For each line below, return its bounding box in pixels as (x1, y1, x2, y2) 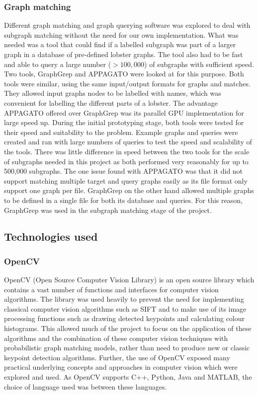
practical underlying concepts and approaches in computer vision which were (4, 362, 238, 372)
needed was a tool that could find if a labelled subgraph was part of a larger (4, 39, 236, 50)
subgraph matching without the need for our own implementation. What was (4, 29, 239, 40)
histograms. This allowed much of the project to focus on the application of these (4, 323, 252, 333)
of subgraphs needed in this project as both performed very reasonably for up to (4, 156, 249, 166)
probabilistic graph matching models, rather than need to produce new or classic (4, 342, 250, 353)
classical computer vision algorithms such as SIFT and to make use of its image (4, 303, 247, 314)
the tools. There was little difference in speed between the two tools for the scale (4, 146, 250, 156)
